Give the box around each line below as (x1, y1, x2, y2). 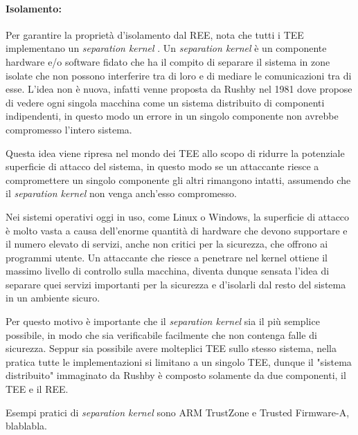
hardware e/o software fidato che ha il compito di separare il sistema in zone (6, 54, 330, 68)
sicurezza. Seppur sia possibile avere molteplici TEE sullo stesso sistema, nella (6, 341, 337, 355)
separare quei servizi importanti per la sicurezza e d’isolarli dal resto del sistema (6, 277, 346, 291)
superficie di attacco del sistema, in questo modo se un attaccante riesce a (6, 159, 319, 174)
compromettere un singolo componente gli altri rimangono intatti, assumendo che (6, 172, 351, 187)
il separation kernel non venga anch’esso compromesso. (6, 186, 237, 201)
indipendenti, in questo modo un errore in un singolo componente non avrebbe (6, 109, 339, 123)
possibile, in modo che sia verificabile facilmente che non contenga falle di (6, 327, 317, 342)
